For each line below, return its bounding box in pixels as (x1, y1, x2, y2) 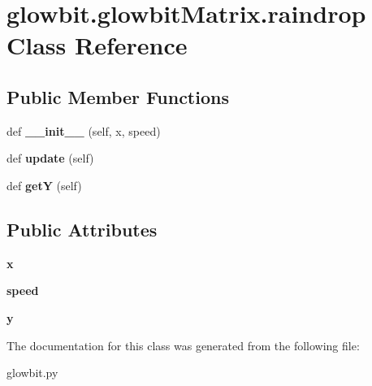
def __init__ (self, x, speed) (6, 122, 161, 139)
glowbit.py (6, 364, 58, 381)
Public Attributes (6, 216, 158, 241)
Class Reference (6, 28, 188, 62)
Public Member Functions (6, 84, 229, 109)
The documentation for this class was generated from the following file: (6, 336, 360, 353)
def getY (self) (6, 176, 82, 193)
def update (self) (6, 150, 94, 167)
